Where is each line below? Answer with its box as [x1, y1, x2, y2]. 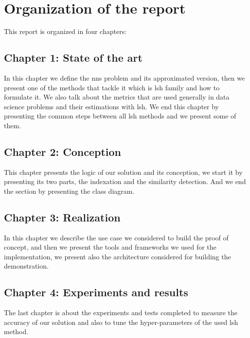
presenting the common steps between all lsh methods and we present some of [4, 111, 236, 121]
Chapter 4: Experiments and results [4, 285, 188, 300]
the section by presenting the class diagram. [4, 186, 135, 196]
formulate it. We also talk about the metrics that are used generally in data [4, 92, 230, 102]
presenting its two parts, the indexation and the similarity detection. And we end [4, 176, 246, 186]
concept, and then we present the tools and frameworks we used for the [4, 242, 216, 252]
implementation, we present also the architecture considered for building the [4, 251, 231, 261]
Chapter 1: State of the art [4, 50, 143, 65]
